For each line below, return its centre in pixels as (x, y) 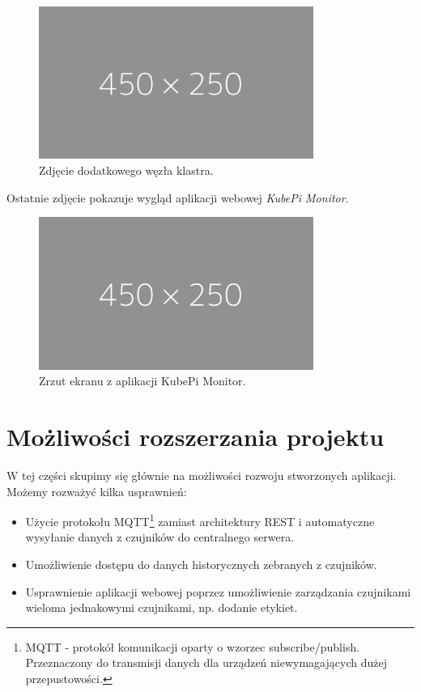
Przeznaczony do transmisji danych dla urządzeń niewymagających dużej (206, 662)
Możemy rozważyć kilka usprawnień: (97, 491)
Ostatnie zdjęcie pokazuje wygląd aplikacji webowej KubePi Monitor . (178, 197)
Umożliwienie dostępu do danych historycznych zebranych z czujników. (201, 564)
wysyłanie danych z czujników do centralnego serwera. (160, 537)
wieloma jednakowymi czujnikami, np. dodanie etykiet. (162, 607)
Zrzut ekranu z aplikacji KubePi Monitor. (142, 381)
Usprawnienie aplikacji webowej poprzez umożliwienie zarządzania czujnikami (218, 591)
